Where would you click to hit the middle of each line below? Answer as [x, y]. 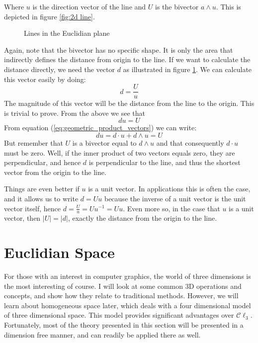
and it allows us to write [41, 198]
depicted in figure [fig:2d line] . [49, 16]
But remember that [34, 143]
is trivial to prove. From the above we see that [75, 113]
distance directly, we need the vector [59, 69]
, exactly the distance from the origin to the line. [142, 218]
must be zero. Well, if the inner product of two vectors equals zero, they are [120, 152]
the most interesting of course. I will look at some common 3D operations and [123, 286]
